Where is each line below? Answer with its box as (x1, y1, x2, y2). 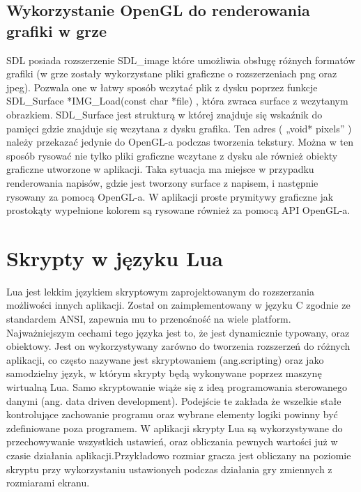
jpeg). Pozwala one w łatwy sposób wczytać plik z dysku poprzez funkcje (6, 79, 318, 94)
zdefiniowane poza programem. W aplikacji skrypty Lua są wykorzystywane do (6, 420, 343, 435)
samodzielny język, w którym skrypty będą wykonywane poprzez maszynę (6, 366, 322, 380)
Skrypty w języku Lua (6, 243, 223, 272)
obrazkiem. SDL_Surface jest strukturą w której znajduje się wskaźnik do (6, 107, 323, 121)
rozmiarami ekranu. (6, 475, 90, 490)
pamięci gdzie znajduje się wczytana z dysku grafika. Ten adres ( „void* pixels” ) (6, 121, 352, 135)
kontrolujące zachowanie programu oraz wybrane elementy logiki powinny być (6, 407, 338, 422)
